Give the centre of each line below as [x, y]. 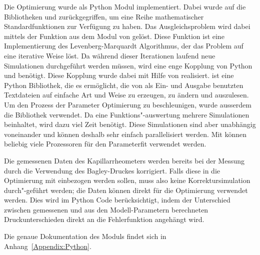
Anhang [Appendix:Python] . [48, 246]
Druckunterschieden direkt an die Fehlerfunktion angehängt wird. [104, 219]
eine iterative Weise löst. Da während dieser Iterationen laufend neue [110, 55]
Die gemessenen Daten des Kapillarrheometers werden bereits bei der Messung [124, 160]
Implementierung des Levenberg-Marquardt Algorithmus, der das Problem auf [124, 46]
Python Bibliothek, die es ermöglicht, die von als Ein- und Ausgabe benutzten [124, 85]
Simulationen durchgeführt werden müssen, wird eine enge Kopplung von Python [128, 65]
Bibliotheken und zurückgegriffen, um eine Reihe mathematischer [104, 16]
